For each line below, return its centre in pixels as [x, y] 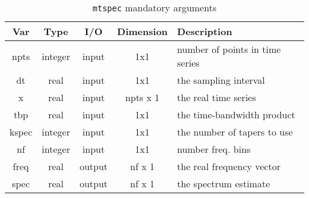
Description [205, 31]
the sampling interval [221, 80]
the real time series [217, 97]
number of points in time [229, 49]
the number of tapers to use [235, 132]
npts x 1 [142, 97]
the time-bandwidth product [236, 114]
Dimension [143, 31]
